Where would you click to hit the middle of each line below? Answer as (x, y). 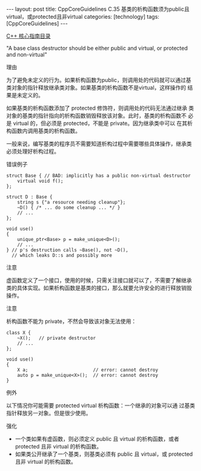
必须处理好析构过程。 (33, 151)
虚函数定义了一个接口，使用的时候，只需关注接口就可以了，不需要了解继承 (99, 280)
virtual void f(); (40, 181)
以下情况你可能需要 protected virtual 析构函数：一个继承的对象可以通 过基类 (101, 405)
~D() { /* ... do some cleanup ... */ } (69, 208)
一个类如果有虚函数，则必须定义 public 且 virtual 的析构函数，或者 (97, 439)
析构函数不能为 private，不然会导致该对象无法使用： (71, 321)
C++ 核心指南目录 (28, 36)
